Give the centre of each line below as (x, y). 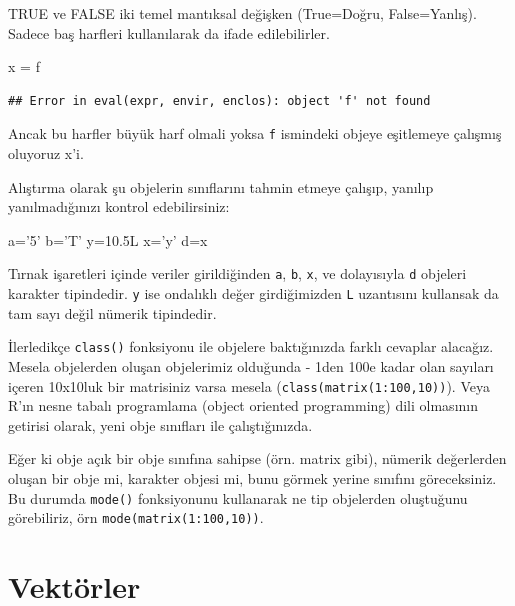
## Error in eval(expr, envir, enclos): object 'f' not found (219, 100)
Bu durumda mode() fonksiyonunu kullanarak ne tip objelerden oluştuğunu (238, 497)
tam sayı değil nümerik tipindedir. (112, 312)
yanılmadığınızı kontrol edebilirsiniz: (119, 206)
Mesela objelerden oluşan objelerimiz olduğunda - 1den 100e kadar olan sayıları (251, 365)
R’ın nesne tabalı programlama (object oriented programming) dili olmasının (243, 405)
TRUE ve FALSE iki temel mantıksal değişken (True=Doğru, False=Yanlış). (242, 13)
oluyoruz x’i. (46, 153)
